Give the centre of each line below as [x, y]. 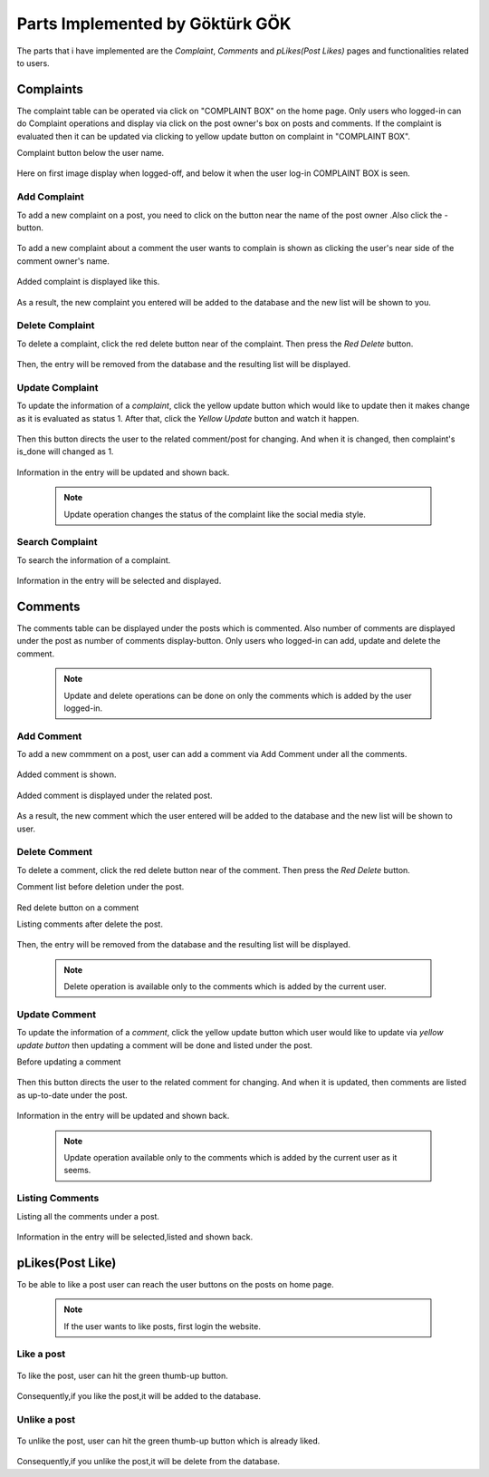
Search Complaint [57, 542]
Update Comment [57, 1014]
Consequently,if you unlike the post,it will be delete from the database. [149, 1462]
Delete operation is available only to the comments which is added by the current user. [225, 986]
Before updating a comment [69, 1062]
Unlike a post [46, 1419]
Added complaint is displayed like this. [88, 282]
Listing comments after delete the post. [90, 924]
